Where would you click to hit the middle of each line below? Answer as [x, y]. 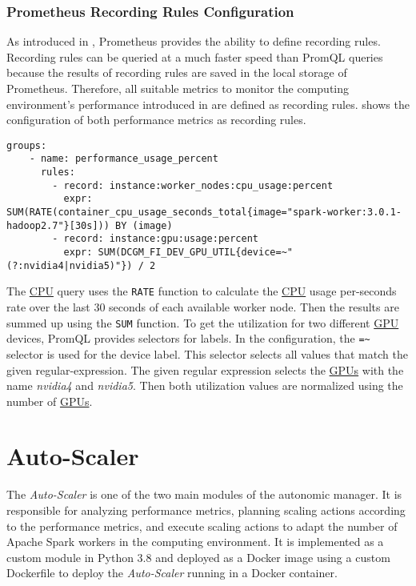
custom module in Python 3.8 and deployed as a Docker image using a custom [198, 557]
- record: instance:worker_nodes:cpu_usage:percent [193, 185]
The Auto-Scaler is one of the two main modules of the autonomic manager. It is [204, 494]
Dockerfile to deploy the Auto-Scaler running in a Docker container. [172, 573]
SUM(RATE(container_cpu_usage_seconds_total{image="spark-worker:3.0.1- [204, 213]
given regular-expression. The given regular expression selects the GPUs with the [205, 369]
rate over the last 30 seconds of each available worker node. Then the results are [203, 307]
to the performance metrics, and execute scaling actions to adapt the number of [202, 526]
